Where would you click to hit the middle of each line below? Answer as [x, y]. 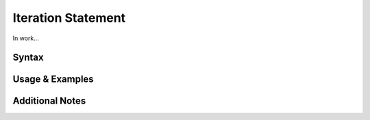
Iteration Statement [69, 18]
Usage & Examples [53, 79]
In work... [26, 38]
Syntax [28, 58]
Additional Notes [49, 101]
